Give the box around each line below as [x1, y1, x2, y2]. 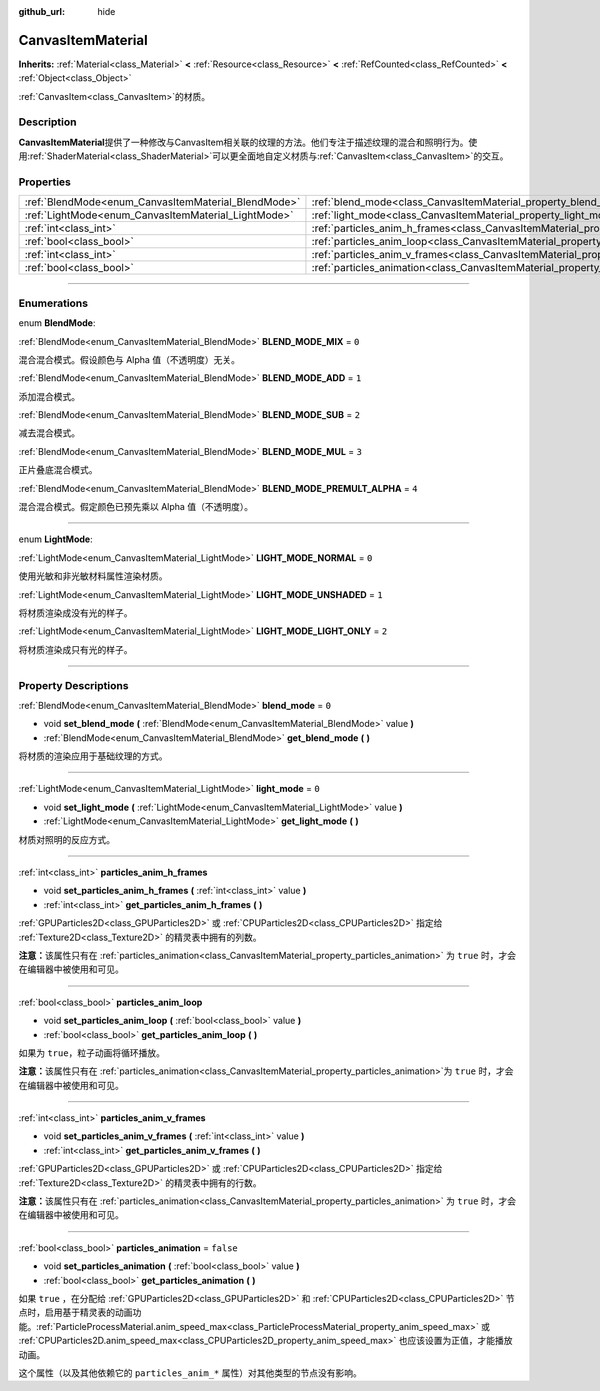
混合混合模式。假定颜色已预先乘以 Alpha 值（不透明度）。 [18, 501, 254, 513]
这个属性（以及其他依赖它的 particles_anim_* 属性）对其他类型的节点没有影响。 [18, 1366, 362, 1379]
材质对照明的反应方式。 [18, 833, 115, 845]
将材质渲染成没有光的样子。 [18, 606, 133, 619]
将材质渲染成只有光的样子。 [18, 643, 133, 655]
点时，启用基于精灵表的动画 [18, 1306, 133, 1319]
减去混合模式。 [18, 427, 80, 439]
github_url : [18, 6, 65, 17]
